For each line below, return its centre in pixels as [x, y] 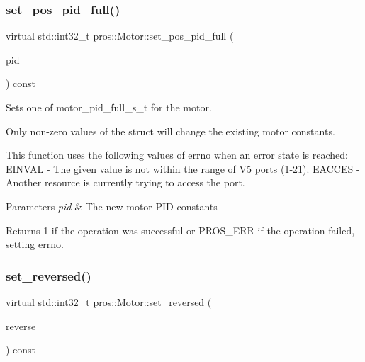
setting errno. [35, 244]
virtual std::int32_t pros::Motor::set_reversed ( [109, 301]
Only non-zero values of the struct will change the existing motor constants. [170, 131]
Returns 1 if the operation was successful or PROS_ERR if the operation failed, [180, 230]
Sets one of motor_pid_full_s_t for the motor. [109, 107]
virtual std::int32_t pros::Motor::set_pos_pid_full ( [120, 36]
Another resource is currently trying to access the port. [125, 182]
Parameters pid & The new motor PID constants [112, 206]
